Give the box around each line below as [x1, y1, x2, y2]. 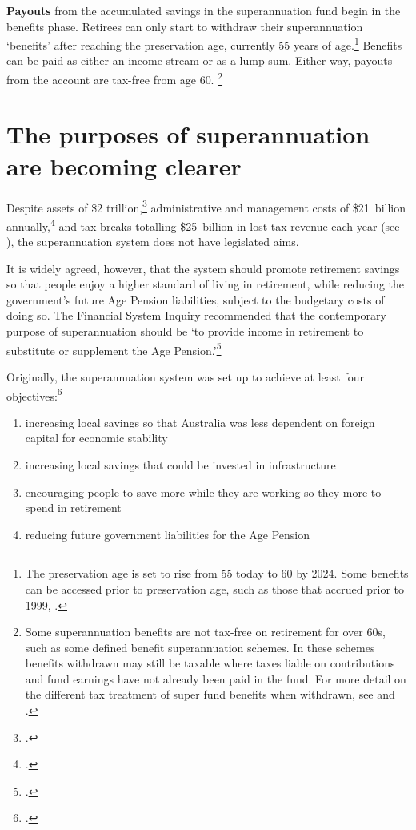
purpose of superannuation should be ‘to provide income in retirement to [6, 323, 364, 340]
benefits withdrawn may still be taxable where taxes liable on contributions [25, 655, 395, 671]
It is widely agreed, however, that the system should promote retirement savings [6, 260, 400, 276]
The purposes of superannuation [6, 118, 370, 151]
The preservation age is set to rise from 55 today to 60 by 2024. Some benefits [25, 565, 409, 582]
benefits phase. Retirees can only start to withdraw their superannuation [6, 18, 363, 34]
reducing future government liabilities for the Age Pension [25, 526, 310, 542]
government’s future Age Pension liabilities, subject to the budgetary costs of [6, 291, 385, 308]
